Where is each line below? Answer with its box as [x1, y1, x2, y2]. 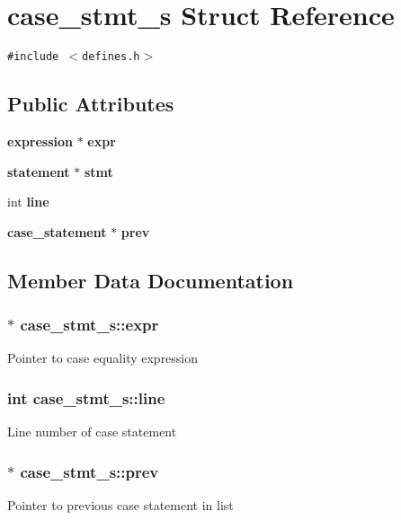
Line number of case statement [7, 422, 177, 441]
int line [7, 192, 49, 211]
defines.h [82, 50, 140, 64]
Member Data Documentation [7, 266, 294, 294]
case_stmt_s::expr [20, 313, 159, 336]
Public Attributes [7, 90, 174, 118]
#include [7, 50, 59, 64]
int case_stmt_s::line [7, 386, 165, 409]
